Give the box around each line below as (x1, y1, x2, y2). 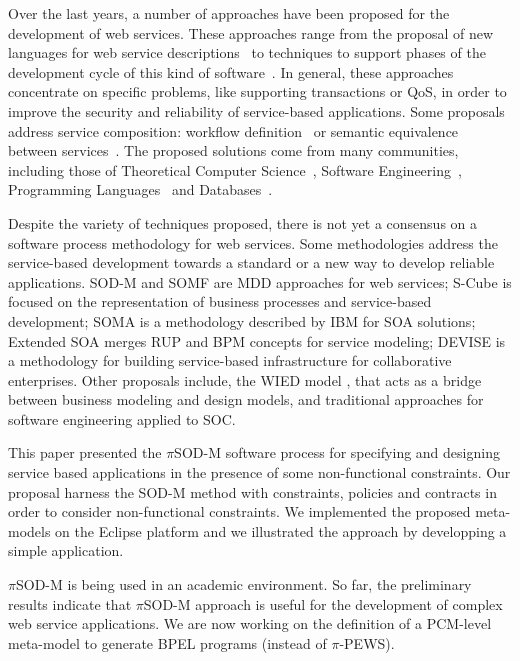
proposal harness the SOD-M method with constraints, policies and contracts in (8, 481, 497, 502)
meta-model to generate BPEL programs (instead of (8, 632, 327, 653)
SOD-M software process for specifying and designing (174, 442, 500, 463)
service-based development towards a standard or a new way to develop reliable (8, 252, 495, 273)
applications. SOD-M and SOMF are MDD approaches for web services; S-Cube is (8, 271, 512, 292)
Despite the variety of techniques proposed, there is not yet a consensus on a (8, 212, 478, 233)
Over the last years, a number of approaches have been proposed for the (8, 3, 450, 23)
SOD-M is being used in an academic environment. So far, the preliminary (15, 574, 472, 595)
